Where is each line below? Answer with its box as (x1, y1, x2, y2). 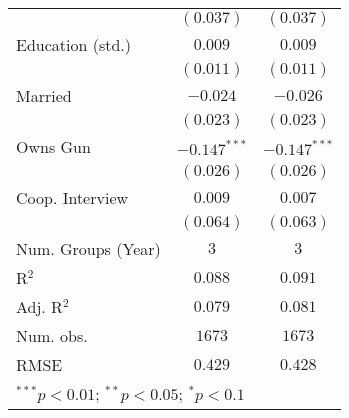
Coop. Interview (16, 186, 129, 209)
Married (16, 84, 72, 107)
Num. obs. (16, 324, 88, 347)
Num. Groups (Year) (16, 237, 161, 260)
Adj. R (16, 295, 63, 318)
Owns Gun (16, 135, 91, 158)
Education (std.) (16, 33, 132, 56)
